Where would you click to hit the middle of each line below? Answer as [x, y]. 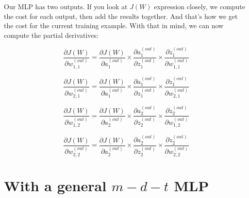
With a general [55, 185]
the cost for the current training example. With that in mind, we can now [114, 25]
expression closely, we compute [200, 6]
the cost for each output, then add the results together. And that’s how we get [121, 16]
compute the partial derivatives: [51, 35]
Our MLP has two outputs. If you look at [66, 6]
